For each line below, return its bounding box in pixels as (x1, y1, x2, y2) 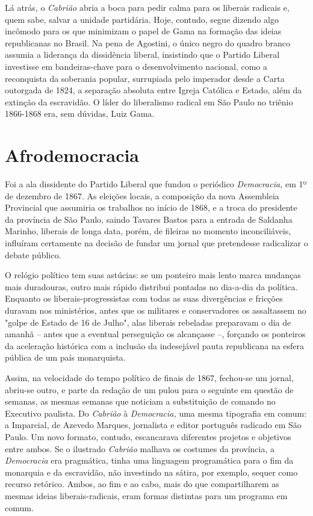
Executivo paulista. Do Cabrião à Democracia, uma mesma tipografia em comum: (5, 406, 307, 419)
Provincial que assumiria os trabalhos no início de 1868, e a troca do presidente (5, 201, 297, 214)
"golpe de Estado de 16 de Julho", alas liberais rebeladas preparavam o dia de (5, 316, 291, 328)
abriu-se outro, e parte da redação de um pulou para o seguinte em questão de (5, 383, 294, 396)
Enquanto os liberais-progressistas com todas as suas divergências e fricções (5, 292, 283, 305)
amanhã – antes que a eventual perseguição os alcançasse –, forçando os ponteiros (5, 328, 306, 340)
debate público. (5, 248, 61, 261)
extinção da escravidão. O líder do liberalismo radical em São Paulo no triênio (5, 95, 293, 108)
